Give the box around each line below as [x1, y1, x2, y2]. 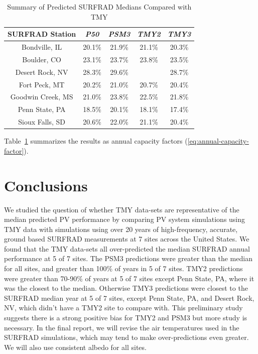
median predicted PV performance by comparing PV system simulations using [4, 214, 245, 224]
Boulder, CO [22, 54, 61, 64]
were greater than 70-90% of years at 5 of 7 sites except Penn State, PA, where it [4, 273, 254, 283]
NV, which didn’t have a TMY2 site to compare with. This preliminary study [4, 302, 243, 313]
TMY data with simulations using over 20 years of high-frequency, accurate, [4, 223, 238, 234]
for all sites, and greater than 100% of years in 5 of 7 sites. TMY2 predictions [4, 263, 243, 274]
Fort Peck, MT [19, 79, 65, 89]
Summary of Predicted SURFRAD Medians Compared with [7, 2, 192, 12]
